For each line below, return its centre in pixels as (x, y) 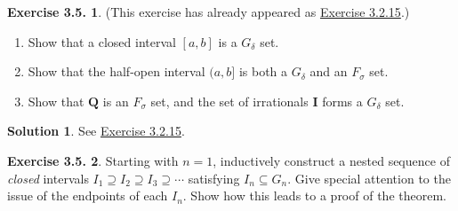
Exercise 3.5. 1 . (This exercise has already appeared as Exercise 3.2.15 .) (209, 12)
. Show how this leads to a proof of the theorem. (314, 195)
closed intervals (48, 178)
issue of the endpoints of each (88, 195)
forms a (342, 101)
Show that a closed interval (102, 41)
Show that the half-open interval (117, 71)
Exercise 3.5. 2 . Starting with (93, 160)
